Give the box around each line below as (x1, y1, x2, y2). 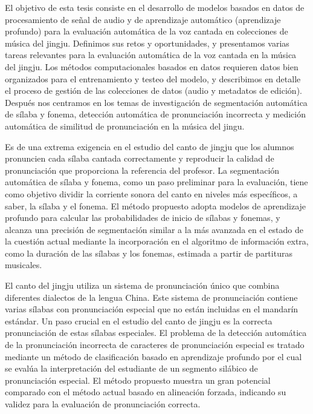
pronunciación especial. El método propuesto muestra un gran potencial (5, 373, 271, 386)
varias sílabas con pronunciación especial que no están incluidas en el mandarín (5, 303, 298, 315)
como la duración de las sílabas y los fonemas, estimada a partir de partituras (5, 246, 292, 259)
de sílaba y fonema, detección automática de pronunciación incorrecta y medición (5, 108, 306, 120)
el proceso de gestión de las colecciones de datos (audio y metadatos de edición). (5, 84, 302, 97)
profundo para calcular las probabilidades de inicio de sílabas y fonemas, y (5, 211, 280, 224)
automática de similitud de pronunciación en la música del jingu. (5, 119, 245, 132)
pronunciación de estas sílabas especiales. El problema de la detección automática (5, 326, 307, 339)
